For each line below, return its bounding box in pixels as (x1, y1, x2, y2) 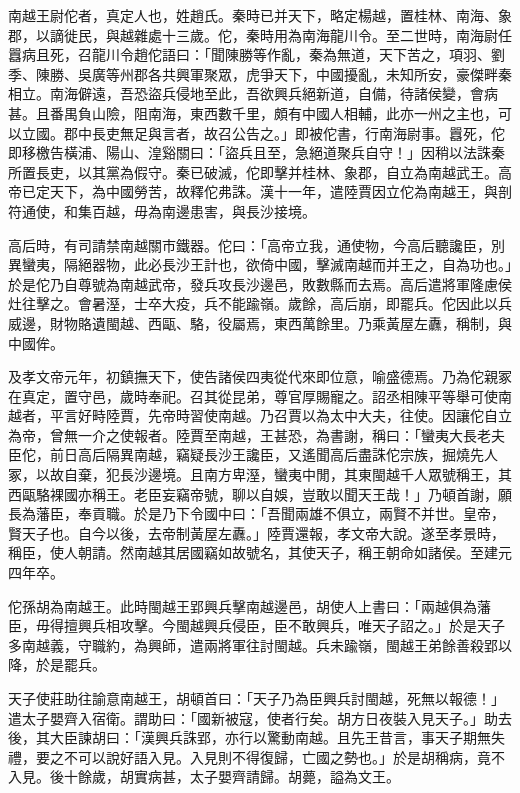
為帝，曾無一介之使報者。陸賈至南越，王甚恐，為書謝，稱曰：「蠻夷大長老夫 (8, 424, 505, 445)
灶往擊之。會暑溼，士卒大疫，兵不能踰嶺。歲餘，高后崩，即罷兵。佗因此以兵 (8, 293, 512, 314)
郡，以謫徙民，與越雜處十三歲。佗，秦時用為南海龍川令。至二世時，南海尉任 (8, 24, 512, 45)
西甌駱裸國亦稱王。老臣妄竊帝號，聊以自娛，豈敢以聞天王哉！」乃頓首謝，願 (8, 483, 512, 504)
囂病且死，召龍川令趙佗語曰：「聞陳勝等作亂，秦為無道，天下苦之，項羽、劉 (8, 44, 505, 65)
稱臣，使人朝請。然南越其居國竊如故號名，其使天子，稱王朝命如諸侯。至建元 (8, 542, 512, 563)
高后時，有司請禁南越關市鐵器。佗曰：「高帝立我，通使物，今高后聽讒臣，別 (8, 234, 505, 255)
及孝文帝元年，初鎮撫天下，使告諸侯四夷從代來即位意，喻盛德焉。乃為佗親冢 (8, 366, 512, 387)
